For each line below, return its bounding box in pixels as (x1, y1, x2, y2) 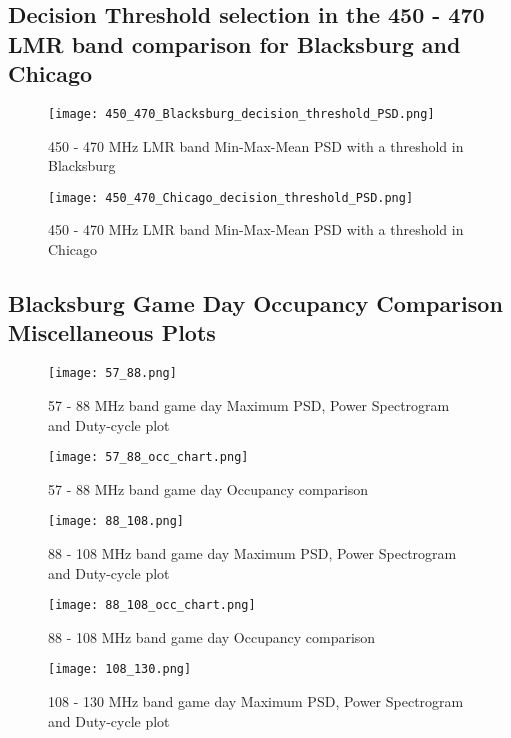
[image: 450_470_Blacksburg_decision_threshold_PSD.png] (48, 106, 435, 121)
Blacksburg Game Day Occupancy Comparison (8, 288, 503, 319)
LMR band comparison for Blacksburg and (8, 28, 461, 59)
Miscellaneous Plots (8, 317, 216, 348)
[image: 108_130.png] (48, 662, 192, 677)
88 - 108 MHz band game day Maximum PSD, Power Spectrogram (48, 543, 457, 564)
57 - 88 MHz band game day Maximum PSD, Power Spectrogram (48, 394, 450, 415)
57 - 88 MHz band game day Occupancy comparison (48, 478, 369, 499)
